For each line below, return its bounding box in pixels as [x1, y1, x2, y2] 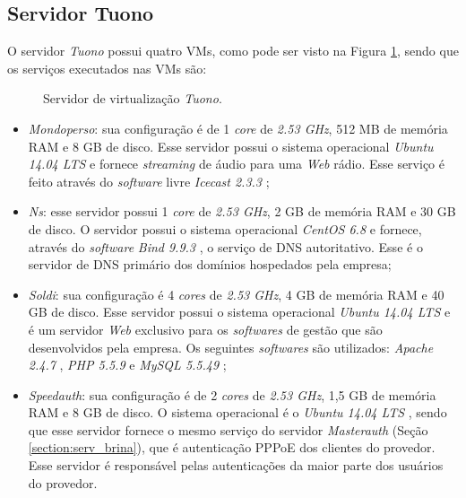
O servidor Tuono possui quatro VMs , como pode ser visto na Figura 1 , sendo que [7, 41, 459, 60]
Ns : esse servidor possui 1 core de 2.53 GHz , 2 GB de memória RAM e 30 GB [28, 202, 456, 221]
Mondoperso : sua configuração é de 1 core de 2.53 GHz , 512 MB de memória [28, 118, 448, 137]
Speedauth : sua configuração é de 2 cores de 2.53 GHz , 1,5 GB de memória [28, 385, 436, 404]
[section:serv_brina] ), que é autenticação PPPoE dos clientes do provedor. [28, 438, 436, 457]
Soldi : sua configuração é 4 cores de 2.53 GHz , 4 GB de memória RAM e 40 [28, 284, 444, 303]
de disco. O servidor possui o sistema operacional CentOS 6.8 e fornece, [28, 219, 422, 238]
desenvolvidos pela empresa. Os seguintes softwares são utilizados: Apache [28, 337, 434, 356]
